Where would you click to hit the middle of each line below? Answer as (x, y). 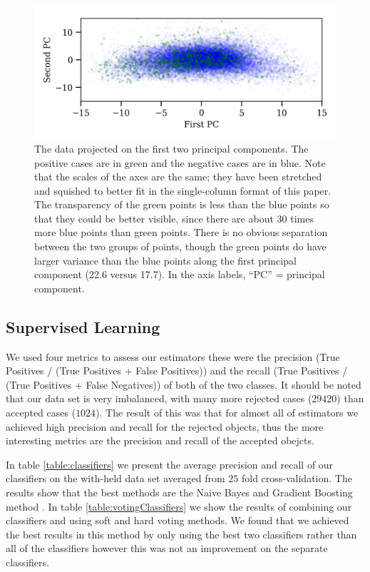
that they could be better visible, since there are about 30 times (174, 218)
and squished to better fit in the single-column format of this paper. (183, 190)
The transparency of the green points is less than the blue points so (182, 204)
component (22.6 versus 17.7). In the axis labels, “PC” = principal (180, 274)
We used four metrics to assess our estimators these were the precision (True (173, 356)
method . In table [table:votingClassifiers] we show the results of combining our (179, 506)
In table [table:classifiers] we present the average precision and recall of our (170, 464)
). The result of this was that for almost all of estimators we (227, 413)
